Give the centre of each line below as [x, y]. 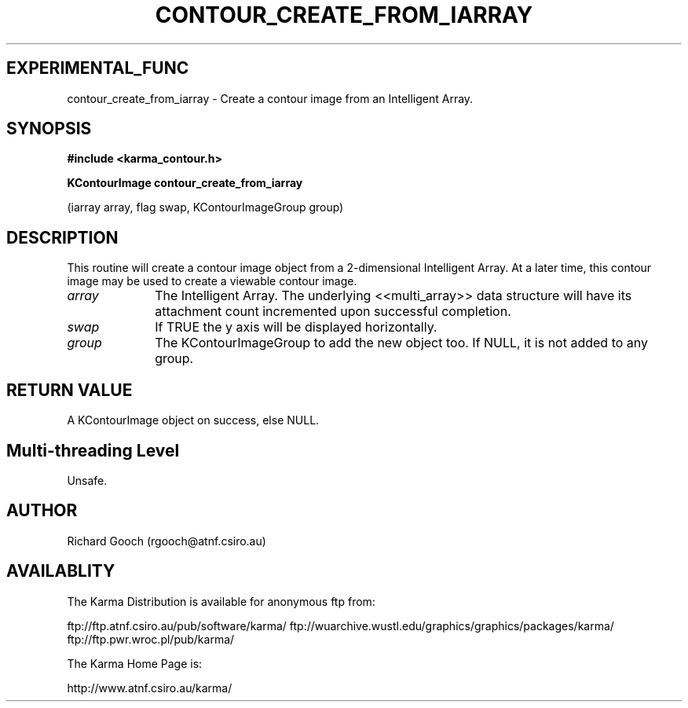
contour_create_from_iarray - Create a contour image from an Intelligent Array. [270, 98]
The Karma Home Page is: [135, 663]
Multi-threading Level [93, 450]
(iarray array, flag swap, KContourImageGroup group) [205, 207]
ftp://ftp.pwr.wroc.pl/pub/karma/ [151, 639]
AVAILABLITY [61, 571]
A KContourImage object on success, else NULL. [193, 420]
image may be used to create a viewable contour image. [212, 281]
